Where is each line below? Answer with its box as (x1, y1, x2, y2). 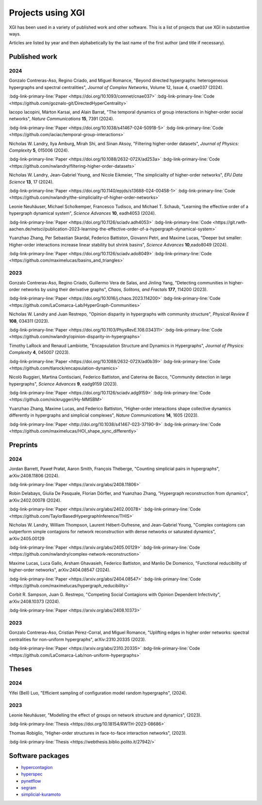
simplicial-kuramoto (21, 791, 61, 797)
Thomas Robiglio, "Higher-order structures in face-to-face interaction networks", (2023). (9, 730, 187, 736)
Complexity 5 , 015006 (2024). (9, 147, 69, 153)
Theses (9, 665, 33, 673)
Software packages (9, 752, 69, 760)
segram (21, 785, 36, 791)
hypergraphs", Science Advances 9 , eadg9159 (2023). (9, 381, 118, 386)
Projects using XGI (9, 7, 85, 18)
